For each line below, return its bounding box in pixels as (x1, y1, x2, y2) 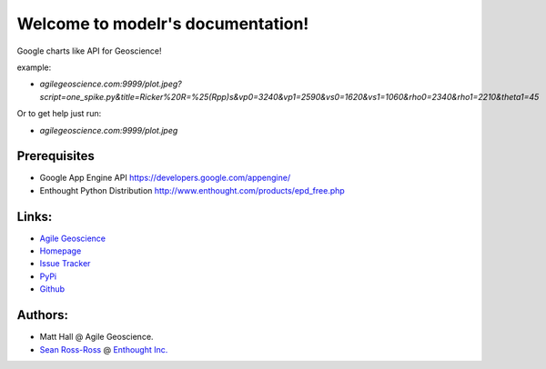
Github (39, 284, 66, 294)
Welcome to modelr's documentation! (16, 14, 309, 34)
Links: (16, 209, 53, 224)
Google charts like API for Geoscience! (16, 45, 163, 56)
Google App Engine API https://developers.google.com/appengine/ (39, 173, 291, 184)
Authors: (16, 307, 68, 323)
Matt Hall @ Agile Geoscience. (39, 332, 154, 343)
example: (16, 62, 52, 73)
